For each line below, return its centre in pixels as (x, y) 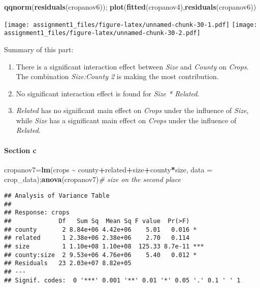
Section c (20, 150)
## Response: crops (37, 213)
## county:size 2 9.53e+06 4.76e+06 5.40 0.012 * (101, 255)
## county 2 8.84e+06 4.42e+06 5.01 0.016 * (101, 229)
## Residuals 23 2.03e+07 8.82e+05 (68, 263)
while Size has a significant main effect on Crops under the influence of (126, 120)
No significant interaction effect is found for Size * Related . (108, 93)
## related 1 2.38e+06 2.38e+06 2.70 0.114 (97, 238)
